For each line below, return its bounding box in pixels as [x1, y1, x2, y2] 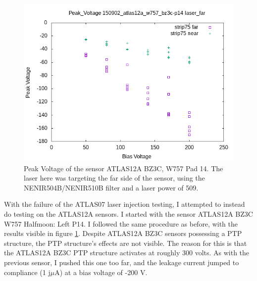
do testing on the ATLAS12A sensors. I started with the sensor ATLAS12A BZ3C [4, 208, 253, 219]
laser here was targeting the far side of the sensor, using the [24, 173, 205, 183]
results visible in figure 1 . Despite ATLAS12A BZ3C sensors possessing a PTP [4, 228, 242, 238]
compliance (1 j [4, 267, 51, 277]
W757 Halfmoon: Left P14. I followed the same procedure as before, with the [4, 218, 238, 229]
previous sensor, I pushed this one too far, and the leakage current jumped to [4, 257, 239, 267]
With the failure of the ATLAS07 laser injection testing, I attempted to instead [4, 199, 245, 209]
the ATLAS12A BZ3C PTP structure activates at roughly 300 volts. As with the [4, 247, 250, 258]
